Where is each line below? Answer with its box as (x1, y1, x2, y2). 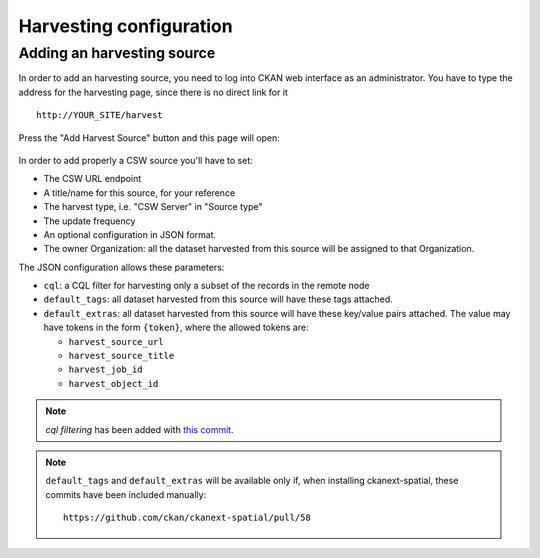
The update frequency (43, 215, 136, 227)
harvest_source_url (68, 336, 164, 347)
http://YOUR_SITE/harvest (36, 110, 164, 121)
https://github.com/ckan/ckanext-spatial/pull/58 (63, 512, 312, 524)
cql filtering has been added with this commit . (45, 423, 234, 435)
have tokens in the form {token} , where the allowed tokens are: (43, 321, 309, 334)
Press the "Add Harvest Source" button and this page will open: (18, 131, 280, 144)
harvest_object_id (68, 378, 159, 389)
